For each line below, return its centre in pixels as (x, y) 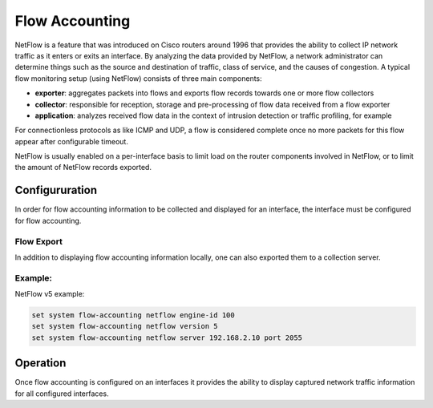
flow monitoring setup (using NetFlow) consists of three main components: (138, 78)
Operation (40, 364)
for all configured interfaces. (62, 394)
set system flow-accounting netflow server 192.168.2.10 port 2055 (167, 337)
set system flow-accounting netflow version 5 (125, 326)
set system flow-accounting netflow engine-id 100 (134, 315)
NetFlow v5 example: (50, 294)
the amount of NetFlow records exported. (83, 168)
